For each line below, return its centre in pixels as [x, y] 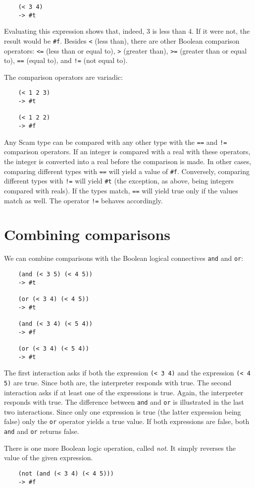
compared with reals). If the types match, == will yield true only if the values [121, 190]
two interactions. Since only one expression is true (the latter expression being [123, 411]
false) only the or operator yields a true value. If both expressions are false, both [127, 421]
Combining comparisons [87, 234]
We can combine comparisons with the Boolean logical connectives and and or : [124, 258]
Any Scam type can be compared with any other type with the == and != [116, 142]
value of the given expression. [49, 457]
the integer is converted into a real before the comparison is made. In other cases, [128, 161]
